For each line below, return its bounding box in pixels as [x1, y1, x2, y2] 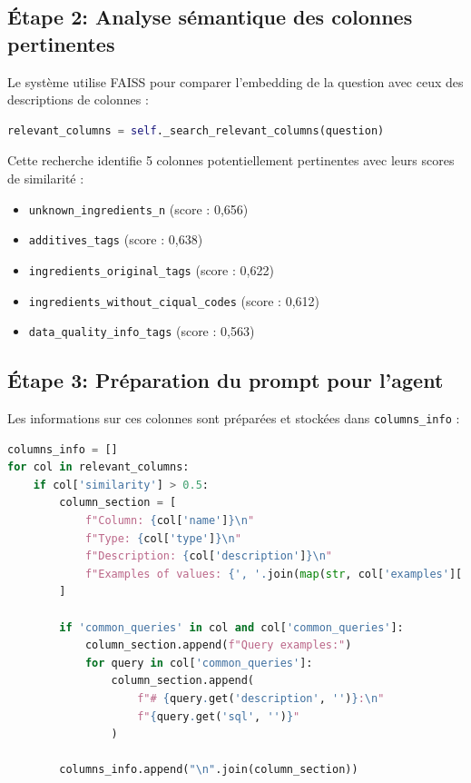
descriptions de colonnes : [7, 90, 149, 109]
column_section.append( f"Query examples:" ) [84, 639, 352, 652]
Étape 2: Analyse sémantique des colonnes [7, 3, 413, 31]
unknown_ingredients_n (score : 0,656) [28, 199, 249, 218]
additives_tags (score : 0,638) [28, 230, 203, 249]
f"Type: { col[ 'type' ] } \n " [84, 531, 241, 545]
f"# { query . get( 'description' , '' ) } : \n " [137, 692, 385, 706]
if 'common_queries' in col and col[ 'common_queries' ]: [59, 620, 404, 634]
